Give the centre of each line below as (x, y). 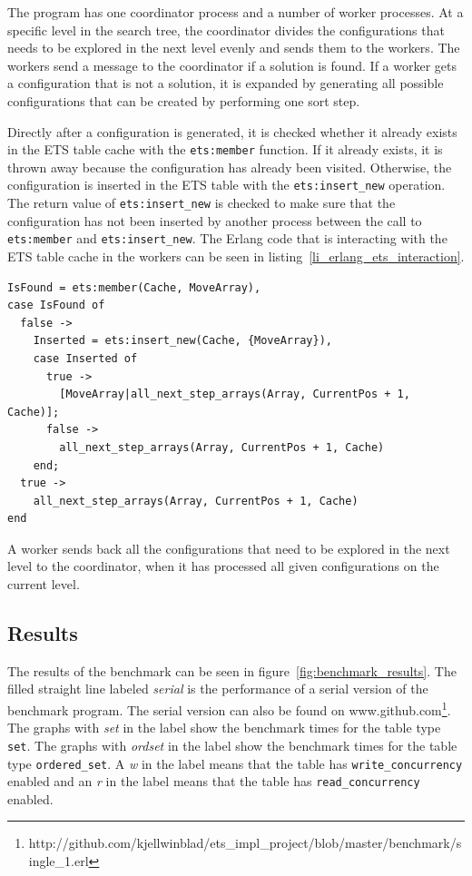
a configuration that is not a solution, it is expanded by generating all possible (226, 83)
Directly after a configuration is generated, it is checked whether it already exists (232, 131)
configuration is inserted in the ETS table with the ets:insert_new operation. (226, 185)
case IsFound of (56, 305)
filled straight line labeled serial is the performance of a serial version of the (218, 689)
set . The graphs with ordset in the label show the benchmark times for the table (232, 745)
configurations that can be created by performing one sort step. (184, 100)
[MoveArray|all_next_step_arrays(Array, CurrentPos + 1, (235, 394)
